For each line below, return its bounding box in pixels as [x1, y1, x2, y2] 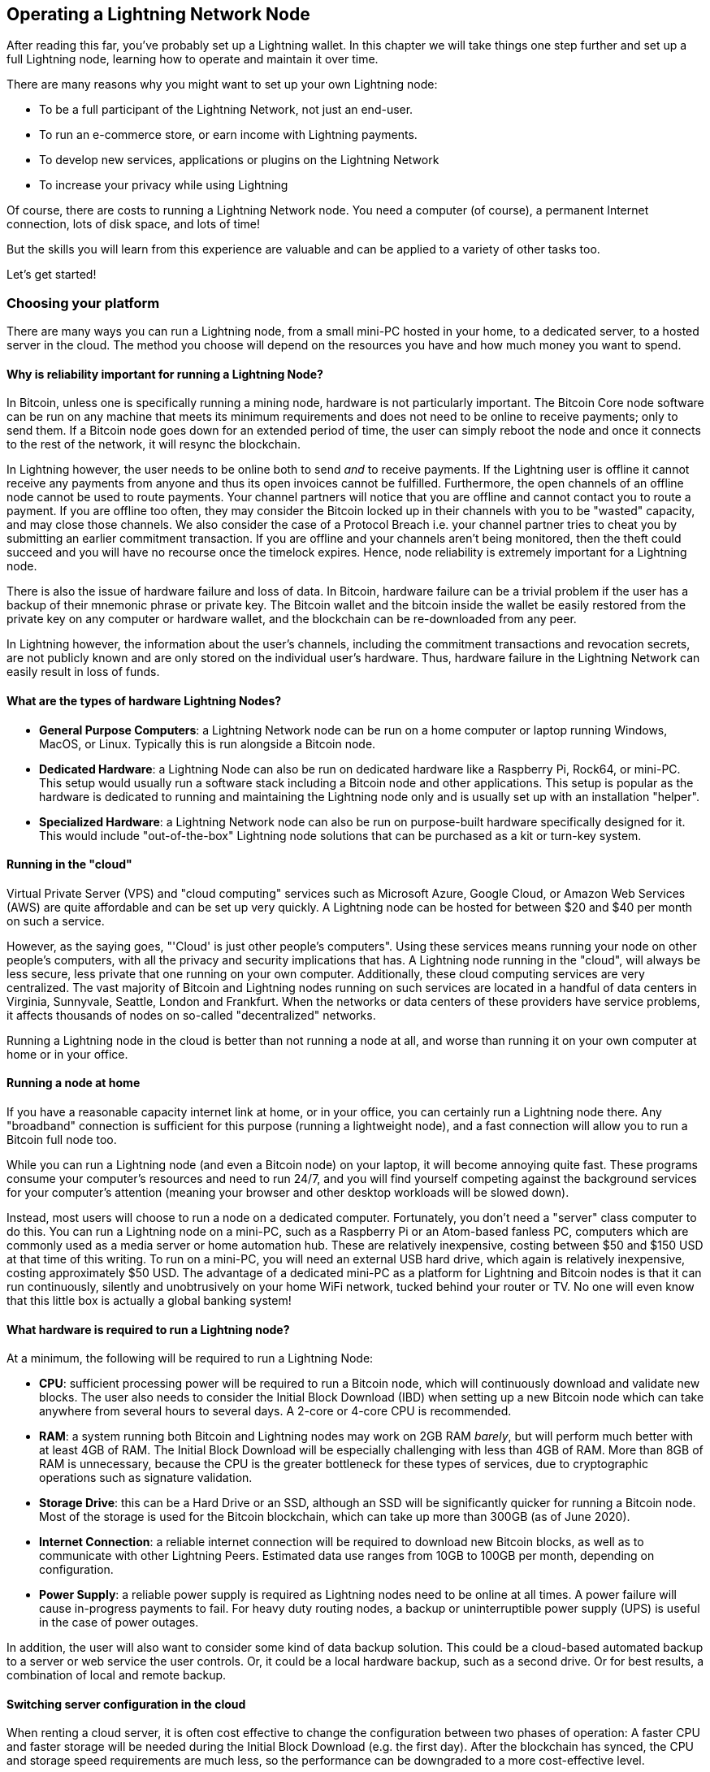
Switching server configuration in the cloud [6, 1696, 246, 1711]
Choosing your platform [6, 294, 160, 311]
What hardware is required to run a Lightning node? [6, 1322, 290, 1337]
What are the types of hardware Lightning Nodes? [6, 694, 282, 708]
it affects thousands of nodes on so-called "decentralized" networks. [6, 1007, 376, 1022]
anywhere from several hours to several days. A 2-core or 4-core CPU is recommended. [39, 1404, 512, 1419]
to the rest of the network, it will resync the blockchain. [6, 437, 301, 452]
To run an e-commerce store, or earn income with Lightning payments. [39, 128, 418, 142]
